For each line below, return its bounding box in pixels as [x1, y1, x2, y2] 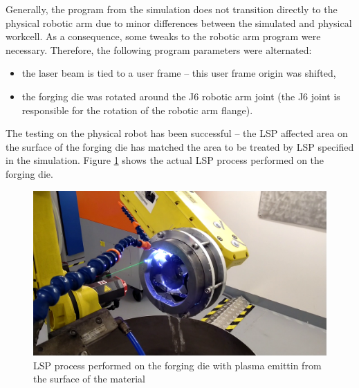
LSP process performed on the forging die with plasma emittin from [33, 358, 322, 372]
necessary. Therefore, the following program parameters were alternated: [6, 42, 312, 57]
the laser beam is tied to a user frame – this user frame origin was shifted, [21, 66, 336, 80]
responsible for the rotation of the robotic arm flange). [21, 102, 253, 117]
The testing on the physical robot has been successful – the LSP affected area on [6, 126, 348, 140]
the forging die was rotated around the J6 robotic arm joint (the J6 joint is [21, 89, 340, 103]
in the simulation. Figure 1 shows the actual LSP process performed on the [6, 153, 324, 167]
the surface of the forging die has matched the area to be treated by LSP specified [6, 139, 354, 154]
